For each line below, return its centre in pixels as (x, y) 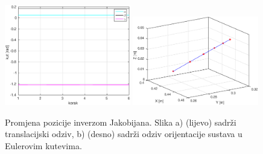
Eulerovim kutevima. (43, 145)
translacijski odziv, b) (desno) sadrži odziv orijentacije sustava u (124, 134)
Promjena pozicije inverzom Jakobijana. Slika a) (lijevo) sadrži (121, 122)
